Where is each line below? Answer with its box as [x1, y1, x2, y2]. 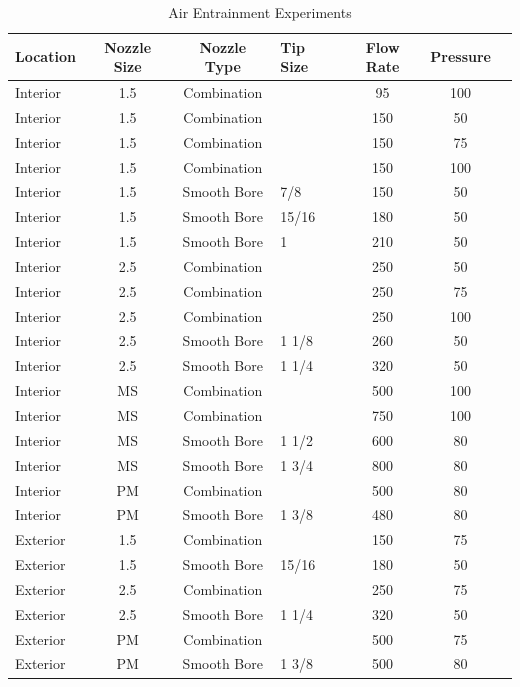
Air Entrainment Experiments [168, 2, 352, 22]
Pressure [430, 46, 491, 67]
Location [15, 46, 76, 67]
